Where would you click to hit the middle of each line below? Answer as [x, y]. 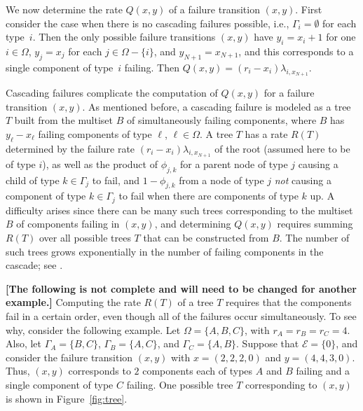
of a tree [196, 302]
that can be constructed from [206, 237]
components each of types [198, 371]
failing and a [323, 371]
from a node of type [221, 180]
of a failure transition [214, 9]
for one [341, 37]
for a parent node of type [234, 163]
